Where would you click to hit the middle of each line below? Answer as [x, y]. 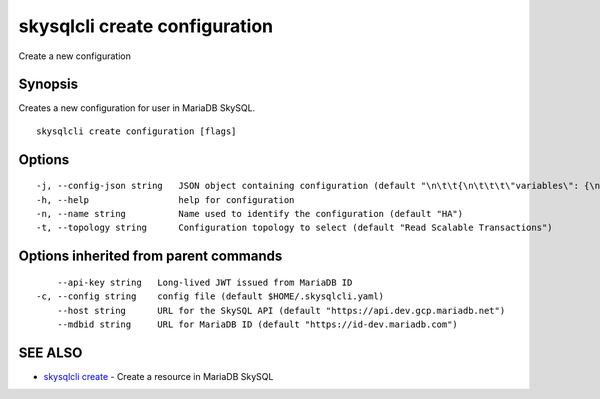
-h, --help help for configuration [165, 199]
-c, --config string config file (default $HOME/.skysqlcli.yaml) [210, 296]
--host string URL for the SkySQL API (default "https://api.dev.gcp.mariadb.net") [281, 310]
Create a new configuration [75, 56]
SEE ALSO [50, 352]
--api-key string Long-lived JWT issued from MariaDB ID [204, 282]
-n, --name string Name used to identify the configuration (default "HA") [250, 214]
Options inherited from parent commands [150, 256]
